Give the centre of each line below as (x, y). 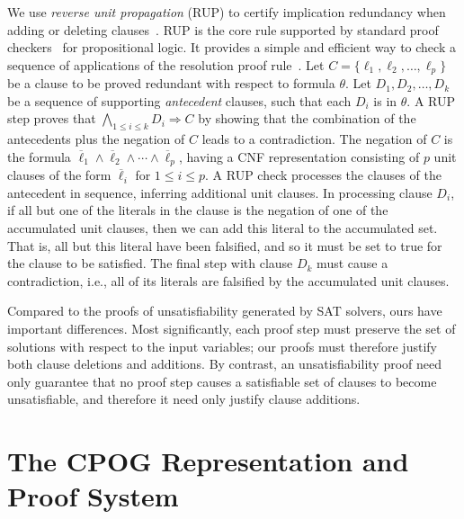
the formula (39, 156)
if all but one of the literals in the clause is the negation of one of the (198, 210)
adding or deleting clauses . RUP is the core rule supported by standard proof (223, 29)
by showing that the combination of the (307, 118)
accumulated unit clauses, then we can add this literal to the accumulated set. (223, 228)
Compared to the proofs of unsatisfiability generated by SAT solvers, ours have (225, 311)
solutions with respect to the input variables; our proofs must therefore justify (222, 346)
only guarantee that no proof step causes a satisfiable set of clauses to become (222, 381)
